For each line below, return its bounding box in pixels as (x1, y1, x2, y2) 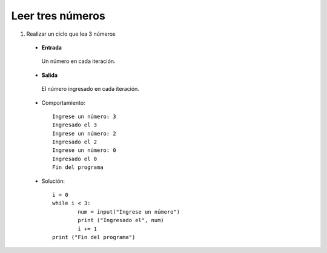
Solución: (41, 177, 65, 185)
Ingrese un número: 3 (52, 113, 116, 120)
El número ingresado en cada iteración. (41, 85, 139, 93)
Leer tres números (11, 9, 105, 22)
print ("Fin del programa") (52, 234, 136, 240)
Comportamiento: (41, 99, 85, 106)
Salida (41, 71, 58, 79)
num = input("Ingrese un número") (78, 208, 180, 215)
